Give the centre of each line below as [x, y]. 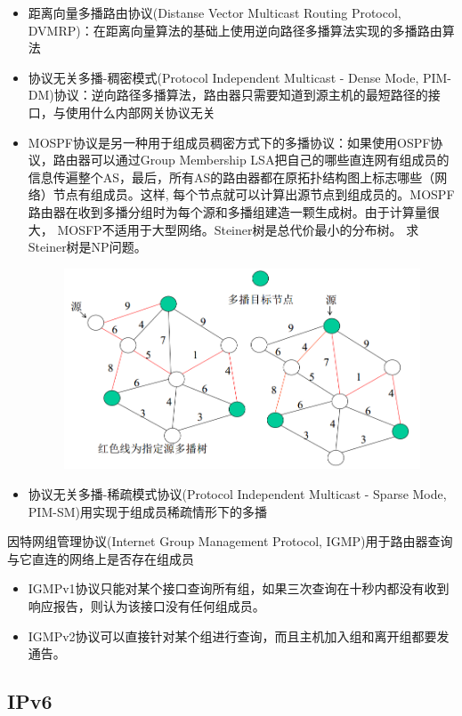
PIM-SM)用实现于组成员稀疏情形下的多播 [147, 511]
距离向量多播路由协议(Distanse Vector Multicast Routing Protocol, [215, 12]
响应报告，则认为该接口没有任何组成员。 [146, 605]
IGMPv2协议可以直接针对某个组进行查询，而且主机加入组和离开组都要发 [239, 636]
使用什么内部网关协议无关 [140, 112]
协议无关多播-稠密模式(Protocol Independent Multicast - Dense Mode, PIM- [240, 77]
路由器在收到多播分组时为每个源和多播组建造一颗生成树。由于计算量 [227, 211]
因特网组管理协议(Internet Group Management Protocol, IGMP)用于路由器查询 [230, 541]
